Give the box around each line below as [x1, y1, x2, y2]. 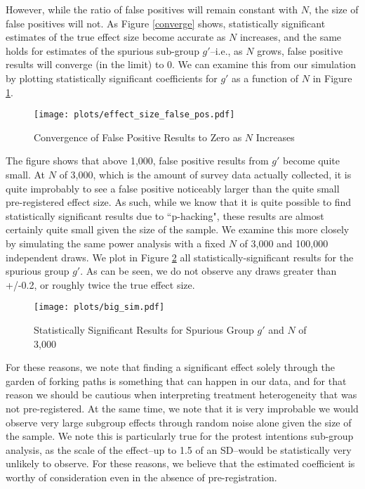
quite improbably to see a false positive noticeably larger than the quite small [6, 181, 340, 195]
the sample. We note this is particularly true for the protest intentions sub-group [6, 429, 354, 443]
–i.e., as [210, 43, 243, 58]
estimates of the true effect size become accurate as [6, 30, 226, 44]
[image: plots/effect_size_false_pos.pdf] [34, 110, 235, 120]
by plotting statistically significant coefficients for [6, 70, 218, 85]
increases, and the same [239, 30, 342, 44]
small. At [6, 167, 46, 181]
